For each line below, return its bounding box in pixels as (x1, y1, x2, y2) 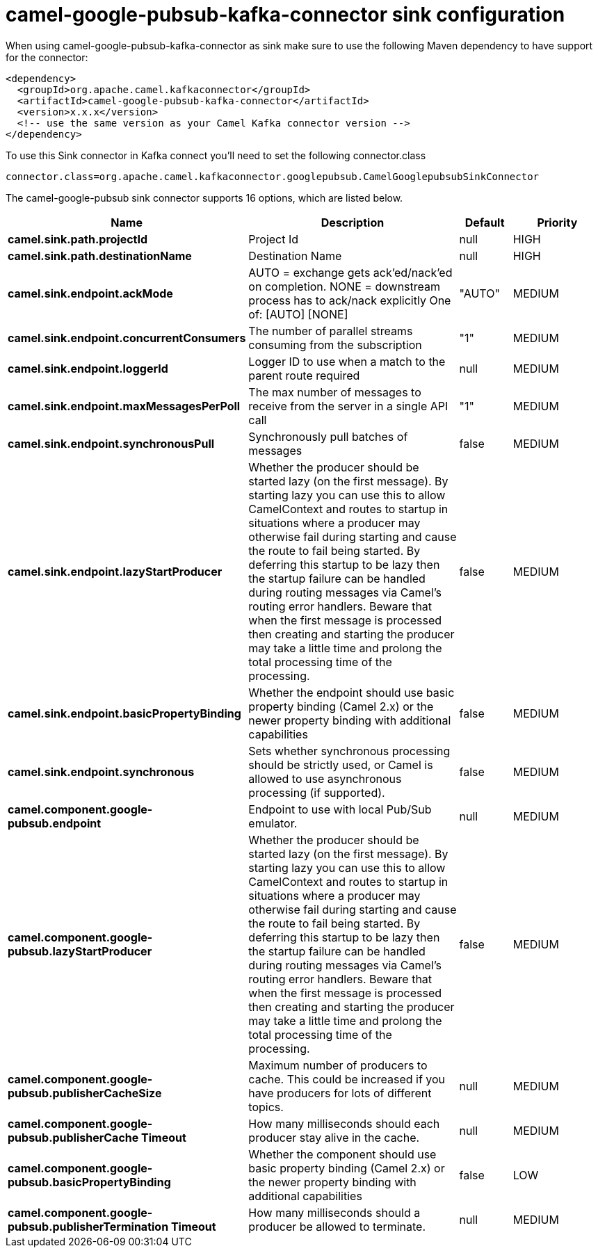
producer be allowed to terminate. (248, 1219, 426, 1234)
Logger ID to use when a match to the (248, 354, 446, 369)
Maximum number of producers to (248, 1058, 428, 1072)
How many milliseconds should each (248, 1116, 440, 1131)
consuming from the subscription (248, 337, 422, 352)
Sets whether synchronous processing (248, 743, 451, 758)
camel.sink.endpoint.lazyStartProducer (8, 564, 223, 579)
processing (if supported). (248, 785, 385, 800)
